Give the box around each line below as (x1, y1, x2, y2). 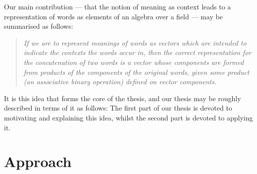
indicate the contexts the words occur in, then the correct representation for (23, 47, 252, 58)
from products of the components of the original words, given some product (23, 66, 250, 77)
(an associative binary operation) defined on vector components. (23, 76, 217, 87)
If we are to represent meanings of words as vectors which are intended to (23, 37, 247, 48)
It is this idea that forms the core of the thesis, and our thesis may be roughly (4, 93, 241, 103)
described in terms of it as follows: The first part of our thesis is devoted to (4, 103, 232, 113)
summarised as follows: (4, 21, 73, 31)
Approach (4, 151, 72, 172)
